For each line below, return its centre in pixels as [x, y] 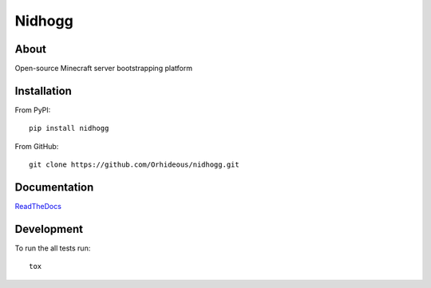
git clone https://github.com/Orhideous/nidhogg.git [134, 165]
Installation [43, 91]
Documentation [54, 187]
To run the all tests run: [53, 248]
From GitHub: [37, 146]
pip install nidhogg [69, 128]
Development [49, 229]
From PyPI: [33, 110]
